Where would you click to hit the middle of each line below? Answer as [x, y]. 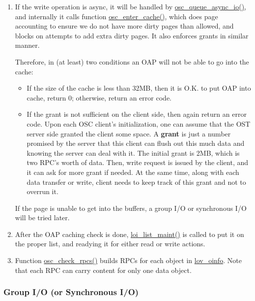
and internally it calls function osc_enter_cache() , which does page [116, 16]
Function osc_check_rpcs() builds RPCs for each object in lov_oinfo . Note [128, 260]
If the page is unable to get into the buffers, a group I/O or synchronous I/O [131, 208]
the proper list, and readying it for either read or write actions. [110, 244]
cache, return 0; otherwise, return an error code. [99, 97]
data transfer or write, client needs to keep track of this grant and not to [136, 182]
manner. [27, 45]
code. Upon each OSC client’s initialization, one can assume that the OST [139, 123]
